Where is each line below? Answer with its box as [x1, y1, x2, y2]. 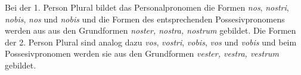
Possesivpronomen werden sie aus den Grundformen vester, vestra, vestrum [5, 47, 280, 60]
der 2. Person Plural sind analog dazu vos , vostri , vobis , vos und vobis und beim [5, 35, 297, 48]
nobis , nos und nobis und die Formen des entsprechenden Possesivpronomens [5, 12, 285, 25]
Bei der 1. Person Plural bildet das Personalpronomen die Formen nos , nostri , [5, 1, 289, 13]
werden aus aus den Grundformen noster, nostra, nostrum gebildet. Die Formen [5, 24, 296, 37]
